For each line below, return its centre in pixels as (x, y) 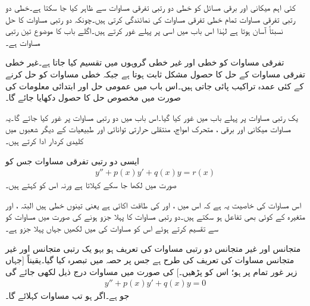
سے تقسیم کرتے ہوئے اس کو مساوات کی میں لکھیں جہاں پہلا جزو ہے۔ (112, 228)
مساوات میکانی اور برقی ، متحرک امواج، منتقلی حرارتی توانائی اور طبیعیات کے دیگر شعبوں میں (148, 129)
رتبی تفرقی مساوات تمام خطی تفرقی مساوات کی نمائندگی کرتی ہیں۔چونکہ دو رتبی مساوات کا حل (150, 19)
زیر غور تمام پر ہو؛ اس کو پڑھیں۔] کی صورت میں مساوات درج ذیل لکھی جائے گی (151, 271)
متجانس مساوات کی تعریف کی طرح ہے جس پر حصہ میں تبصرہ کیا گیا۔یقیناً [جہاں (150, 260)
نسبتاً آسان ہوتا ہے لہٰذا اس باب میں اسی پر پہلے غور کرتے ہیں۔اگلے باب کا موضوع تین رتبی (144, 31)
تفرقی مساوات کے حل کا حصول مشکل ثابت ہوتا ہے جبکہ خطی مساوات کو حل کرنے (156, 74)
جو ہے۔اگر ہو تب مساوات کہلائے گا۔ (68, 296)
